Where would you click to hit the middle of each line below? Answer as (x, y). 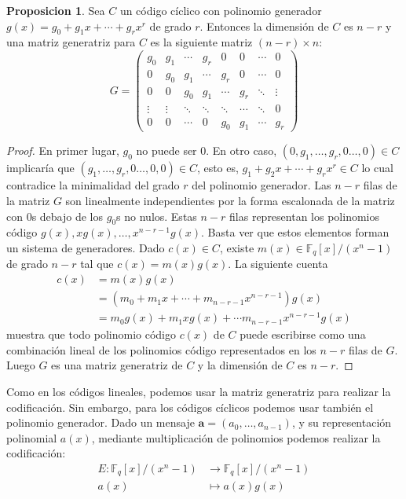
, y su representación (342, 422)
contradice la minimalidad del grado (93, 185)
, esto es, (218, 168)
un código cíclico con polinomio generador (221, 10)
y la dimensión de (240, 365)
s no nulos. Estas (157, 216)
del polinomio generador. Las (262, 185)
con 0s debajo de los (55, 216)
